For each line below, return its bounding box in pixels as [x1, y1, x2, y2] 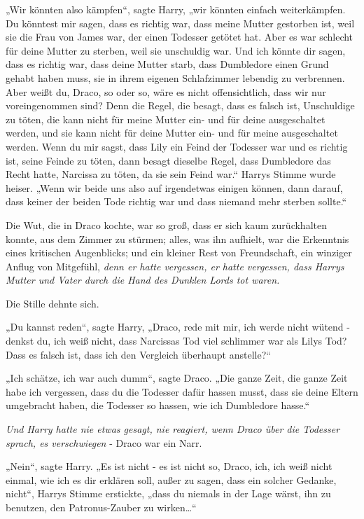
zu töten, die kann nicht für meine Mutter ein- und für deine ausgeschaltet [6, 111, 325, 126]
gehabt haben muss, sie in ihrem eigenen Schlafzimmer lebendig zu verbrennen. [6, 70, 345, 85]
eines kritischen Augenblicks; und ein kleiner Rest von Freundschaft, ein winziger [6, 245, 352, 260]
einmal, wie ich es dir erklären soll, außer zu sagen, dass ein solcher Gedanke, [6, 472, 337, 487]
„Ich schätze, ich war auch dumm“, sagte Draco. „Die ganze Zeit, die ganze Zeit [6, 371, 348, 385]
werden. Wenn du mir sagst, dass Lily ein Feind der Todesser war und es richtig [6, 139, 348, 153]
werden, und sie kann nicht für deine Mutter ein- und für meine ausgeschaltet [6, 125, 338, 140]
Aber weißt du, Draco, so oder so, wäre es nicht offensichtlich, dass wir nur [6, 84, 326, 99]
